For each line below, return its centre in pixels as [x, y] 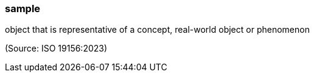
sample [23, 8]
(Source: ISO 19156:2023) [56, 49]
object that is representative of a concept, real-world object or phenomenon [157, 30]
